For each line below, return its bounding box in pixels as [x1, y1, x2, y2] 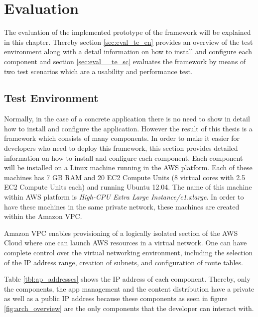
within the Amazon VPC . [4, 211, 82, 221]
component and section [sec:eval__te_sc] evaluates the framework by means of [4, 56, 246, 66]
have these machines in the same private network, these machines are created [4, 201, 240, 211]
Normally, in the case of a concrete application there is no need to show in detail [4, 113, 250, 124]
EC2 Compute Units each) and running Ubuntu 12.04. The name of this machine [4, 182, 252, 192]
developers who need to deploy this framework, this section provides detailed [4, 143, 238, 153]
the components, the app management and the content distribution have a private [4, 283, 255, 294]
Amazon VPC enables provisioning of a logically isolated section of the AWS [4, 227, 238, 238]
